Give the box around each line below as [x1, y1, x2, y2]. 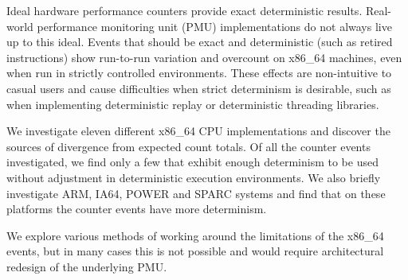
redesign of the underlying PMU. [6, 258, 167, 274]
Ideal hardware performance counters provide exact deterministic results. [6, 2, 363, 18]
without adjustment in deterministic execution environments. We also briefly [6, 169, 381, 185]
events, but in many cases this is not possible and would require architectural [6, 243, 384, 259]
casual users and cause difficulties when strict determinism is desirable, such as [6, 80, 391, 96]
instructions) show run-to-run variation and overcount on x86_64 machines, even [6, 49, 402, 65]
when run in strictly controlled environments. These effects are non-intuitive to [6, 64, 392, 81]
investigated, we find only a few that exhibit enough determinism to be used [6, 154, 379, 170]
